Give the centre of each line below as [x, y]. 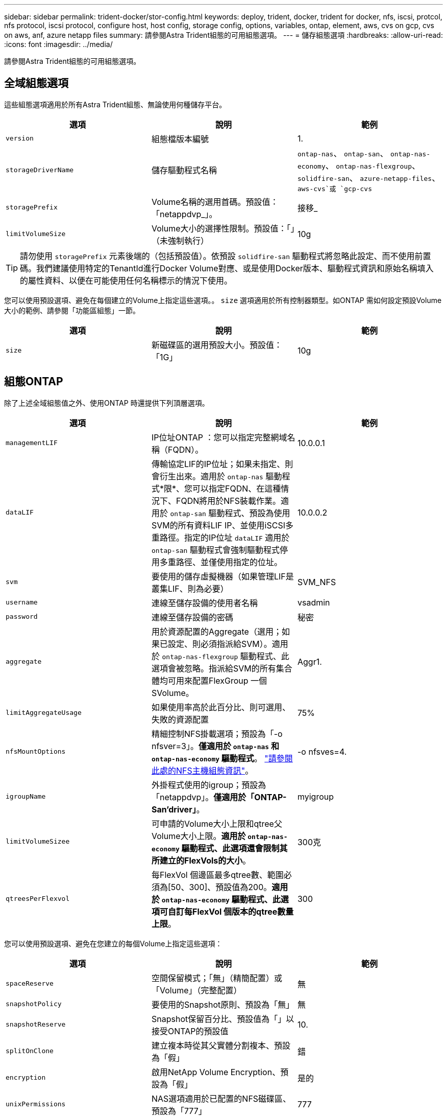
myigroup [316, 796]
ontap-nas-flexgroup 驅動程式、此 [226, 656]
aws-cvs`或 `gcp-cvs [335, 189]
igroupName [26, 797]
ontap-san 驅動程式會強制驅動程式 [215, 550]
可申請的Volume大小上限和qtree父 [217, 823]
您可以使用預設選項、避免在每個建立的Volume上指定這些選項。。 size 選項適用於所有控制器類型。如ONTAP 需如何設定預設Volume [223, 300]
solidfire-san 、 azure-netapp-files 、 [369, 178]
